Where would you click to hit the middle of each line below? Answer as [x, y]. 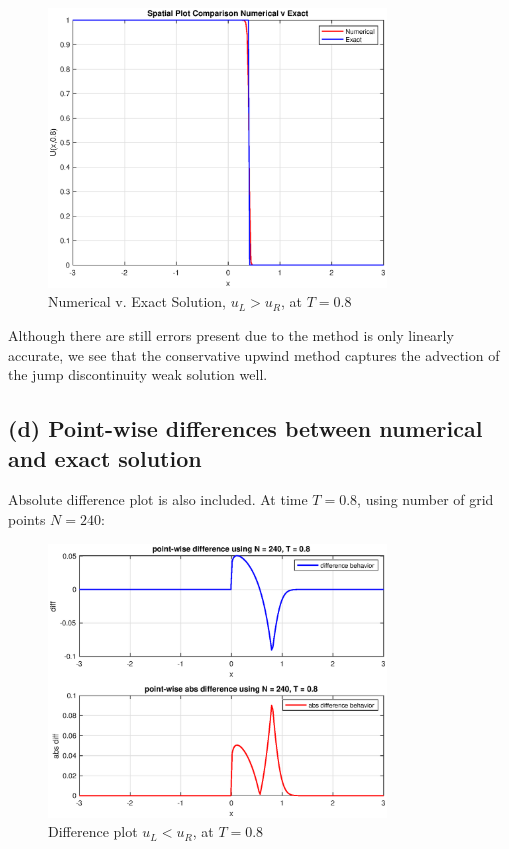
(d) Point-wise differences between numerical [245, 428]
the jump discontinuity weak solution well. [138, 374]
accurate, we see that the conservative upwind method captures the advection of [254, 354]
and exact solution [105, 457]
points [27, 519]
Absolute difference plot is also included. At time [158, 499]
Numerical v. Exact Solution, [137, 301]
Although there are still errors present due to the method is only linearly [231, 335]
